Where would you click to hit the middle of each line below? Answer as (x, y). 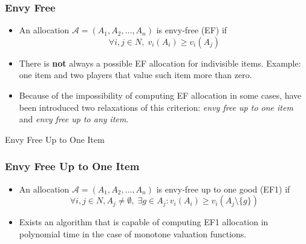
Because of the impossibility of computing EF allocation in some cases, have (160, 95)
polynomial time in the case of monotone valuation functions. (133, 233)
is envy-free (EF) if (192, 30)
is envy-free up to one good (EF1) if (223, 189)
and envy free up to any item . (74, 119)
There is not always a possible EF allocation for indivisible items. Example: (160, 63)
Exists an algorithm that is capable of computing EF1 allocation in (144, 222)
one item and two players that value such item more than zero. (135, 75)
